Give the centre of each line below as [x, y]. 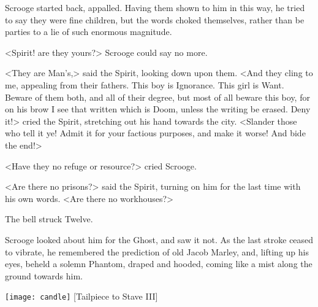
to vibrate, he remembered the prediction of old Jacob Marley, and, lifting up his [157, 251]
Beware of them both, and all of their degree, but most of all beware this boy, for [157, 97]
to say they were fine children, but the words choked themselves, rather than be [155, 19]
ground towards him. [44, 275]
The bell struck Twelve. [49, 219]
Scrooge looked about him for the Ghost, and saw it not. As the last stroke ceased [159, 239]
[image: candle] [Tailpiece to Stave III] [81, 296]
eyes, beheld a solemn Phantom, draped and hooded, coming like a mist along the [159, 264]
